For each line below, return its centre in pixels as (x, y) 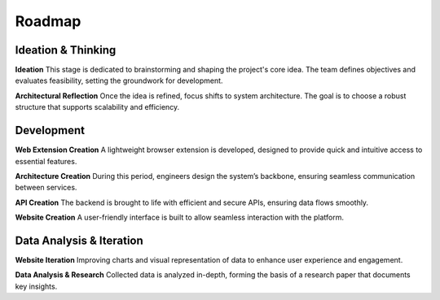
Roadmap (48, 21)
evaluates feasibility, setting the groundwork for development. (119, 80)
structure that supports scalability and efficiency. (97, 107)
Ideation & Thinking (66, 50)
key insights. (36, 286)
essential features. (46, 161)
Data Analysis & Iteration (79, 240)
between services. (46, 188)
